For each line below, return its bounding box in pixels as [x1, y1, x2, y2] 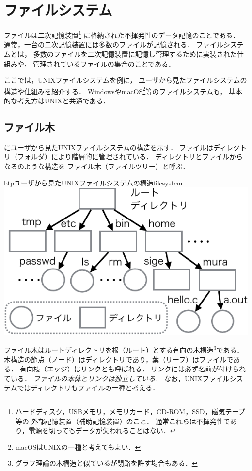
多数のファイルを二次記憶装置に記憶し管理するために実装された [33, 49, 237, 59]
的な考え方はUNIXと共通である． [4, 96, 110, 105]
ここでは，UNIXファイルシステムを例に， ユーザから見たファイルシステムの [4, 75, 247, 85]
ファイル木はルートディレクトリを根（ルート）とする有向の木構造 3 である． [4, 343, 244, 354]
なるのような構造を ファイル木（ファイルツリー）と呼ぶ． [4, 161, 189, 171]
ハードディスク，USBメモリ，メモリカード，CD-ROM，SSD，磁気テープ [15, 406, 245, 416]
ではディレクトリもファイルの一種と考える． [17, 383, 159, 393]
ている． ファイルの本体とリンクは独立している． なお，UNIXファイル [4, 373, 230, 383]
